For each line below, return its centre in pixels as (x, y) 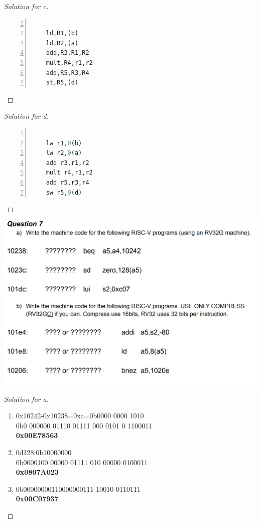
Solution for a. (26, 399)
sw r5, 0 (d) (64, 192)
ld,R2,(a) (62, 43)
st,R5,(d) (62, 83)
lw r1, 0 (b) (64, 143)
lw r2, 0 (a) (64, 153)
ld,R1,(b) (62, 33)
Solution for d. (26, 116)
